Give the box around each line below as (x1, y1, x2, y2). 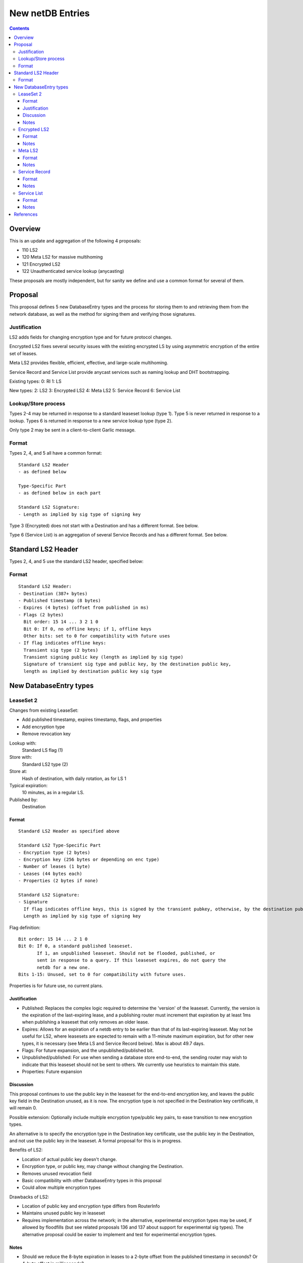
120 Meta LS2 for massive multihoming (22, 254, 103, 260)
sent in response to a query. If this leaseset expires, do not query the (37, 957, 226, 963)
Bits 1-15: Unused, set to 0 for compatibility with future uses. (18, 971, 186, 977)
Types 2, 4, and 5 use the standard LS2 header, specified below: (9, 558, 144, 564)
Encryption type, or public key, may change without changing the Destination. (22, 1163, 184, 1170)
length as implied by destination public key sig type (23, 668, 163, 674)
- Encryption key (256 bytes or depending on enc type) (18, 857, 160, 862)
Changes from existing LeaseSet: (9, 707, 78, 713)
